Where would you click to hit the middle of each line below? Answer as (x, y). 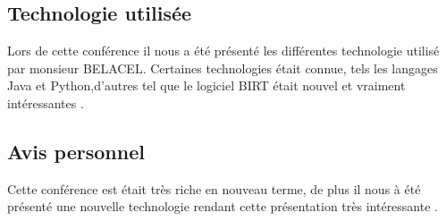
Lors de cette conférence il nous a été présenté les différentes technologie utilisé (223, 51)
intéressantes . (46, 102)
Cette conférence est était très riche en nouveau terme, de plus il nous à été (214, 188)
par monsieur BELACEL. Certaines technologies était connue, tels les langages (223, 68)
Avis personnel (76, 151)
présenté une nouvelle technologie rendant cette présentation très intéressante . (223, 206)
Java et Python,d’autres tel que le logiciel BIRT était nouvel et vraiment (206, 85)
